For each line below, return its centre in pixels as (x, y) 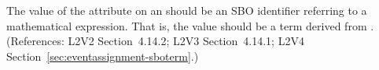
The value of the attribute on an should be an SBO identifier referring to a (187, 10)
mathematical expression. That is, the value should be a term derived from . (190, 25)
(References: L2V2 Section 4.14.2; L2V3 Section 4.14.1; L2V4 (155, 41)
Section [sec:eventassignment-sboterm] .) (103, 56)
